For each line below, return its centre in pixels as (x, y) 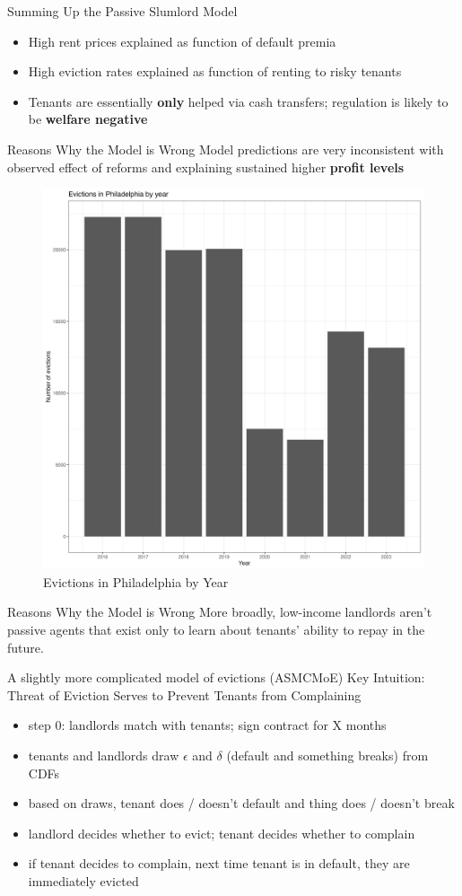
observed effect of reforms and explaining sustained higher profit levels (206, 167)
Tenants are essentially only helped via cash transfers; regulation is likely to (238, 101)
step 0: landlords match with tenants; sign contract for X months (207, 725)
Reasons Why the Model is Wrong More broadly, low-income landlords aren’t (220, 612)
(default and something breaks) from (327, 755)
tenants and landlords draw (104, 755)
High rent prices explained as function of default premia (182, 41)
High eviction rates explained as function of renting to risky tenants (215, 71)
